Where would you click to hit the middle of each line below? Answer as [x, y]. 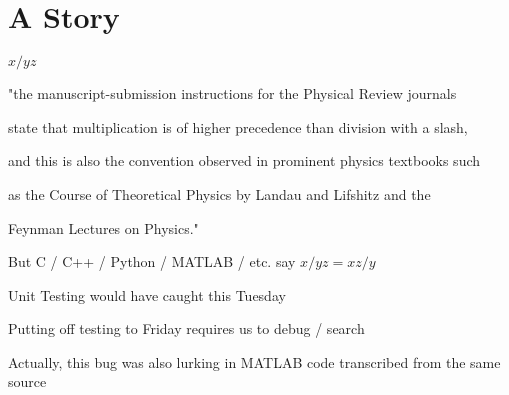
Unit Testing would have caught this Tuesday [147, 294]
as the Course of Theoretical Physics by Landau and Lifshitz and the [219, 193]
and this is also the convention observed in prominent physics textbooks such [244, 160]
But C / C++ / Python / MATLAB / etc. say [152, 261]
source [27, 381]
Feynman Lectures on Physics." [103, 227]
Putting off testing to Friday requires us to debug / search [186, 328]
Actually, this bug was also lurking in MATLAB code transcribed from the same [254, 361]
